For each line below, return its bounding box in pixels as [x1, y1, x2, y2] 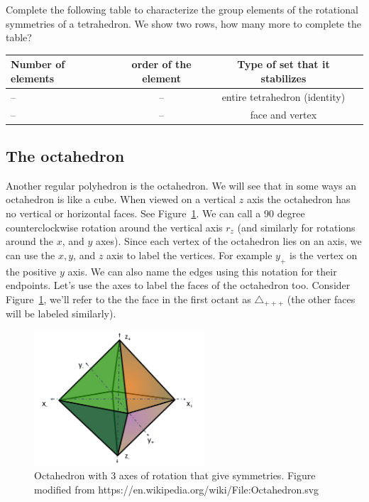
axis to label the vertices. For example [106, 247, 272, 262]
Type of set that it [237, 57, 330, 72]
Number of [11, 57, 65, 72]
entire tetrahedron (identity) [221, 89, 346, 104]
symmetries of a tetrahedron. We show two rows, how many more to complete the [6, 16, 361, 31]
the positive [6, 263, 57, 278]
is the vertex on [290, 247, 358, 262]
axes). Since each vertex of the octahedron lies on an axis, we [95, 234, 362, 249]
